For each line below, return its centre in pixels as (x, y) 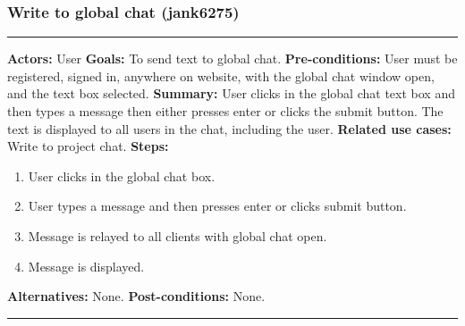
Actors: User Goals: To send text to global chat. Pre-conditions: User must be (232, 59)
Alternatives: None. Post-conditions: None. (136, 296)
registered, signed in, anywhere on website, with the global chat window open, (221, 75)
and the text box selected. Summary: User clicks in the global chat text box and (231, 93)
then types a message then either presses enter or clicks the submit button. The (225, 111)
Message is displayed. (86, 266)
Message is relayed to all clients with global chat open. (178, 235)
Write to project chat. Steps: (88, 146)
